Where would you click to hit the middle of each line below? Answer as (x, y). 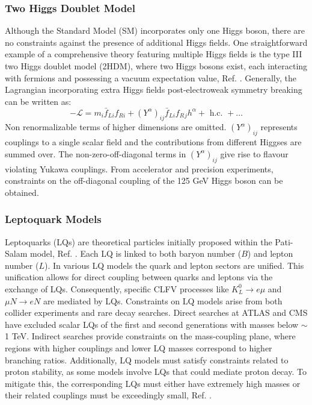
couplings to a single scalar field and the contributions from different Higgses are (153, 142)
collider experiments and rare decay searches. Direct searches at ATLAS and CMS (156, 312)
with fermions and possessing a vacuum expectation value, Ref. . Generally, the (151, 77)
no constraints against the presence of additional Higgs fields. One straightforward (156, 42)
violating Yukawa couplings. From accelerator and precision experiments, (139, 168)
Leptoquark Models (53, 219)
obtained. (22, 192)
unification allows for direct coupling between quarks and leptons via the (139, 277)
